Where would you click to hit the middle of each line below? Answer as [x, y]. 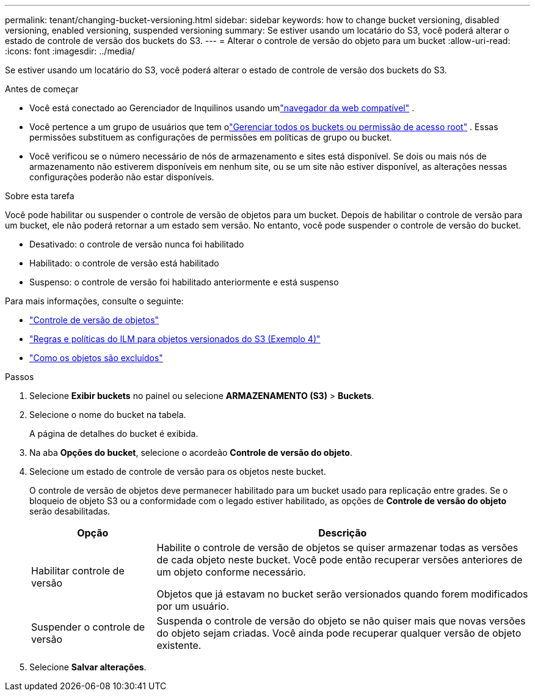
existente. [179, 645]
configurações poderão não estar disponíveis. [122, 177]
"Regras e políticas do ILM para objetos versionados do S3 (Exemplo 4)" [175, 339]
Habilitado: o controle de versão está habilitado [124, 263]
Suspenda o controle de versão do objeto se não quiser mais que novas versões [341, 621]
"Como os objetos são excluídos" [96, 358]
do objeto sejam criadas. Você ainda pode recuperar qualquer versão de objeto [339, 633]
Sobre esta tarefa [40, 196]
